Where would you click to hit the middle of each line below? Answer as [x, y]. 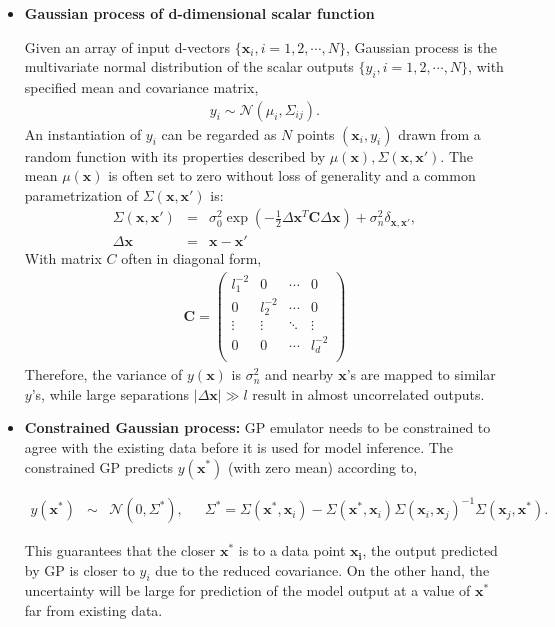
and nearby [299, 374]
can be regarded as [219, 133]
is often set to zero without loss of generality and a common [292, 175]
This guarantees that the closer [120, 550]
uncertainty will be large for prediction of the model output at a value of [247, 590]
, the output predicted [430, 550]
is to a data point [292, 550]
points [316, 133]
